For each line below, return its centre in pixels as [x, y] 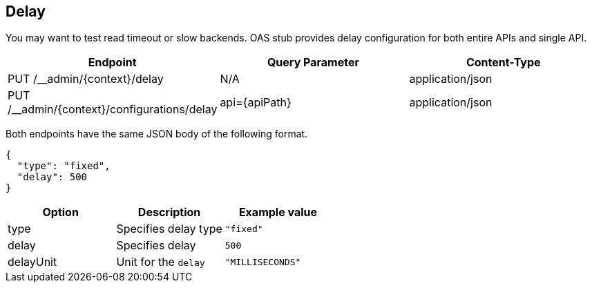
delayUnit [32, 262]
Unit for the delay [161, 262]
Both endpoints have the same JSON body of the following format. [157, 134]
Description [169, 212]
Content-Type [503, 63]
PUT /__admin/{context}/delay [86, 79]
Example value [278, 212]
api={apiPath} [256, 103]
